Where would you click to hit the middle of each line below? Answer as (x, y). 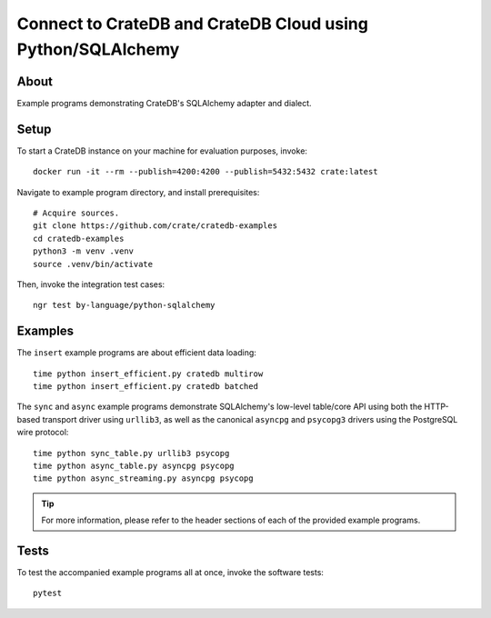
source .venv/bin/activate (93, 264)
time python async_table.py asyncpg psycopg (134, 465)
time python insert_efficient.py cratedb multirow (148, 374)
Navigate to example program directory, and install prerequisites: (138, 192)
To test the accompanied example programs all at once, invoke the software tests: (170, 572)
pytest (48, 593)
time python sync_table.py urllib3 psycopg (131, 453)
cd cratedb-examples (79, 238)
